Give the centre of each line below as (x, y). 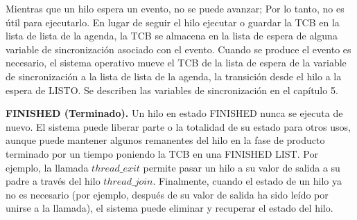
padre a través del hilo (53, 181)
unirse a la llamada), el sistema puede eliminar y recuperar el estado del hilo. (169, 208)
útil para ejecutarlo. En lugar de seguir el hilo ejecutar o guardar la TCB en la (173, 22)
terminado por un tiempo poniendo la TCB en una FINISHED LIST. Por (162, 153)
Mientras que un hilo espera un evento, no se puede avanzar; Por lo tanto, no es (175, 8)
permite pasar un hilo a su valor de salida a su (242, 167)
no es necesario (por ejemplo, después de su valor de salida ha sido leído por (167, 194)
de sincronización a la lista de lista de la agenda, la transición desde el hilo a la (174, 76)
